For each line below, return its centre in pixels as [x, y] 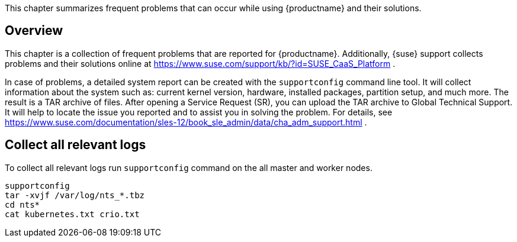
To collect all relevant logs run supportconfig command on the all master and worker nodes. [189, 167]
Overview [34, 31]
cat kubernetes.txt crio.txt [72, 214]
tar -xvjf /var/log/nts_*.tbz [75, 195]
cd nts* [23, 204]
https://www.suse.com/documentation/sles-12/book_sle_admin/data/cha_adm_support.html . [186, 122]
